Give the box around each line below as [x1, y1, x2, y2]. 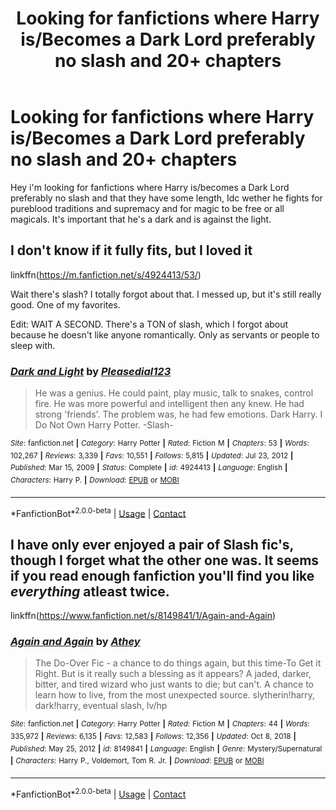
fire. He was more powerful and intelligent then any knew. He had [34, 398, 305, 410]
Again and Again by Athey [10, 635, 141, 649]
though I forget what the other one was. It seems [10, 552, 320, 569]
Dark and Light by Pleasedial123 [10, 364, 172, 378]
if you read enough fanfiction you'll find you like [10, 567, 315, 584]
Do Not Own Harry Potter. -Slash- [34, 419, 174, 431]
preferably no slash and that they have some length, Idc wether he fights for [10, 192, 323, 204]
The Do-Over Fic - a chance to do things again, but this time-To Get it [34, 657, 322, 669]
